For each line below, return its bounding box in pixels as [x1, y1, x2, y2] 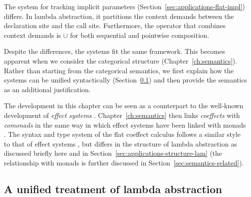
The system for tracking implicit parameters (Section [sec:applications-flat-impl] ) [4, 1, 245, 11]
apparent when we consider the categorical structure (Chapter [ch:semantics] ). [4, 55, 237, 66]
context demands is [4, 30, 61, 40]
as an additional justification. [4, 84, 91, 94]
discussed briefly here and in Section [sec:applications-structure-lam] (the [4, 148, 222, 158]
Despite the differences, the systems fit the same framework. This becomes [4, 46, 225, 56]
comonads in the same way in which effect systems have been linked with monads [4, 119, 246, 130]
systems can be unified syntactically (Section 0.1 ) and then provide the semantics [4, 75, 247, 85]
